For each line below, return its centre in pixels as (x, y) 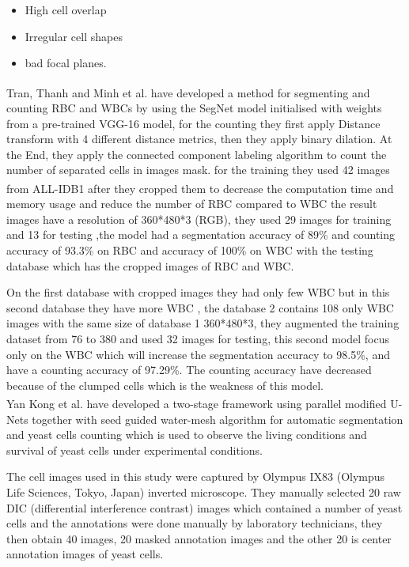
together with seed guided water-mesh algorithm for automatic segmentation (218, 419)
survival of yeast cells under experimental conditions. (134, 450)
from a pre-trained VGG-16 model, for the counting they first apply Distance (193, 123)
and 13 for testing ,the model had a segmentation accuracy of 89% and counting (201, 234)
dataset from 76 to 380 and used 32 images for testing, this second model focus (198, 338)
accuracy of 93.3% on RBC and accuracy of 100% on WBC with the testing (190, 250)
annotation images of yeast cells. (85, 554)
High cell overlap (66, 9)
